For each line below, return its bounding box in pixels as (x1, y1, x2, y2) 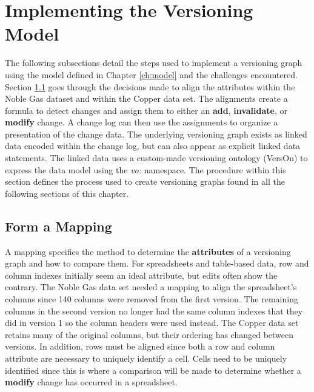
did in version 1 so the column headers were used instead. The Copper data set (5, 316, 299, 329)
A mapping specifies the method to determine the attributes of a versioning (5, 245, 291, 257)
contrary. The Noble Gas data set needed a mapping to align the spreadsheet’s (5, 281, 297, 293)
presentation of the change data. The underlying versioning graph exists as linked (5, 127, 307, 140)
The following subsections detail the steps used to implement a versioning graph (5, 56, 302, 69)
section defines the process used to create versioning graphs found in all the (5, 175, 285, 188)
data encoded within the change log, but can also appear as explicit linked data (5, 139, 301, 152)
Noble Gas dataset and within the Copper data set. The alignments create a (5, 92, 288, 105)
